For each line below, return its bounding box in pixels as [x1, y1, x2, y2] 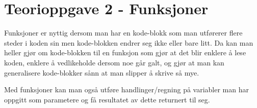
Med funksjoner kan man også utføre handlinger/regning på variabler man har [4, 84, 249, 95]
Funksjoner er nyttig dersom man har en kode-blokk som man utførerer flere [4, 27, 243, 38]
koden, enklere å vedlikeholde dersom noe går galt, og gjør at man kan [4, 57, 224, 67]
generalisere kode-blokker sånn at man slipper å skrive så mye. [4, 67, 199, 78]
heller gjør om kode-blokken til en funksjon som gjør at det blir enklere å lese [4, 47, 246, 58]
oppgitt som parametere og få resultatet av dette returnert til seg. [4, 94, 210, 104]
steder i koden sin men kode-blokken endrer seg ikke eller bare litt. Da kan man [4, 37, 253, 48]
